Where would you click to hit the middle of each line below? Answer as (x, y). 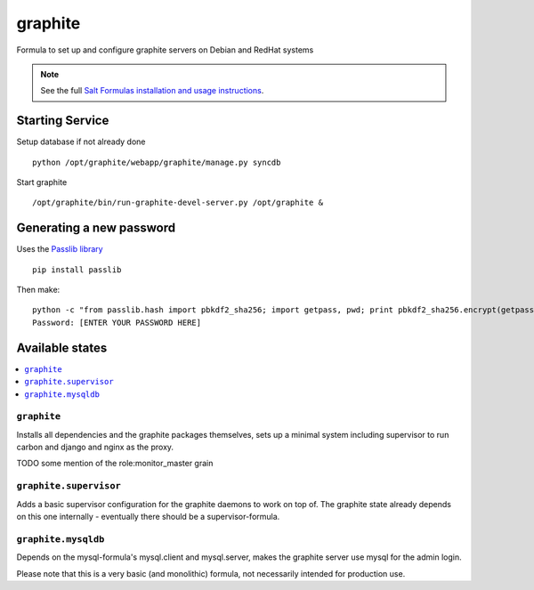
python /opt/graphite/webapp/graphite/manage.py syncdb (157, 162)
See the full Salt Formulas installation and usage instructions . (152, 91)
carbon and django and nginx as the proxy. (95, 447)
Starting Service (63, 121)
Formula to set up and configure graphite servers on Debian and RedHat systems (165, 50)
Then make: (38, 290)
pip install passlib (77, 270)
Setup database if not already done (81, 141)
